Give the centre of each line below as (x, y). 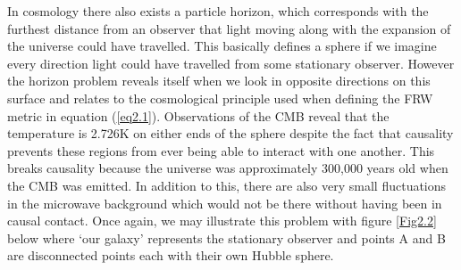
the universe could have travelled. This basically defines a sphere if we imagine (222, 46)
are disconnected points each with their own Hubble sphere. (171, 255)
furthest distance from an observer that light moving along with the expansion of (229, 28)
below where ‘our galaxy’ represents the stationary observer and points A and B (226, 237)
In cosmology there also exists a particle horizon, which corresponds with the (218, 11)
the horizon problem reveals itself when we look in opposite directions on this (219, 81)
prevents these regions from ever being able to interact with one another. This (221, 150)
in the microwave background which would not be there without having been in (225, 203)
